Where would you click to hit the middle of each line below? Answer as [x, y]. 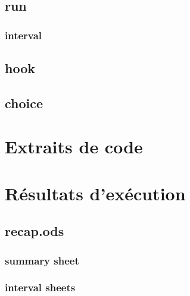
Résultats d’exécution [95, 193]
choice [24, 103]
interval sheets [40, 287]
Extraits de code [74, 147]
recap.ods [35, 231]
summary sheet [42, 260]
